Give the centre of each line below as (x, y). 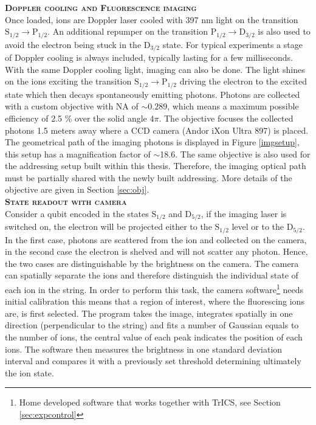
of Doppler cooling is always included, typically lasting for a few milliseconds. (149, 57)
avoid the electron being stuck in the (73, 44)
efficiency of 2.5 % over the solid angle (76, 118)
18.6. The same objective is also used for (235, 154)
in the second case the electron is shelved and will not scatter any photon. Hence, (156, 251)
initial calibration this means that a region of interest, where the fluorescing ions (155, 301)
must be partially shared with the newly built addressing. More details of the (149, 177)
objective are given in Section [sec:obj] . (77, 189)
